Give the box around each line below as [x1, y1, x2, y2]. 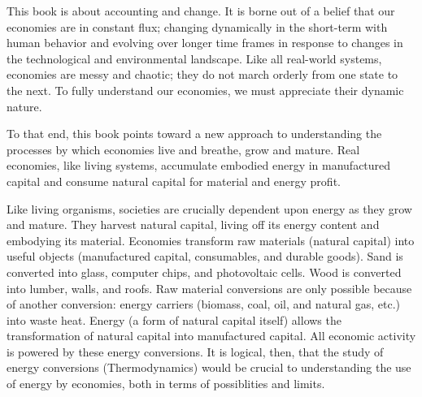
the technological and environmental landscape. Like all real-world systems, [7, 50, 382, 67]
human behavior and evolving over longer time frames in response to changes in [7, 34, 403, 51]
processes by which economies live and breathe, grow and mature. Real [7, 140, 360, 158]
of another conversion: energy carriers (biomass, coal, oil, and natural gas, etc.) [7, 296, 401, 313]
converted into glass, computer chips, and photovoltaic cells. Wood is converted [7, 263, 402, 280]
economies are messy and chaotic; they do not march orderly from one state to [7, 66, 398, 83]
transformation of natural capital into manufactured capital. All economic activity [7, 327, 416, 344]
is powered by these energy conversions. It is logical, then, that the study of [7, 343, 384, 360]
